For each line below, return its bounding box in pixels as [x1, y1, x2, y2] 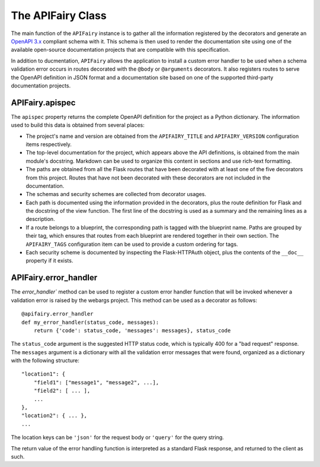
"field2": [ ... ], [33, 387, 91, 395]
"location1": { [21, 371, 66, 377]
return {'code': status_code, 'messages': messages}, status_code [33, 327, 231, 334]
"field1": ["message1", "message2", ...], [33, 379, 159, 386]
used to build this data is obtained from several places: [11, 122, 145, 129]
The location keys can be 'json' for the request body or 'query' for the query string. [11, 434, 225, 441]
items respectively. [25, 140, 72, 148]
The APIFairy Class [11, 9, 107, 22]
